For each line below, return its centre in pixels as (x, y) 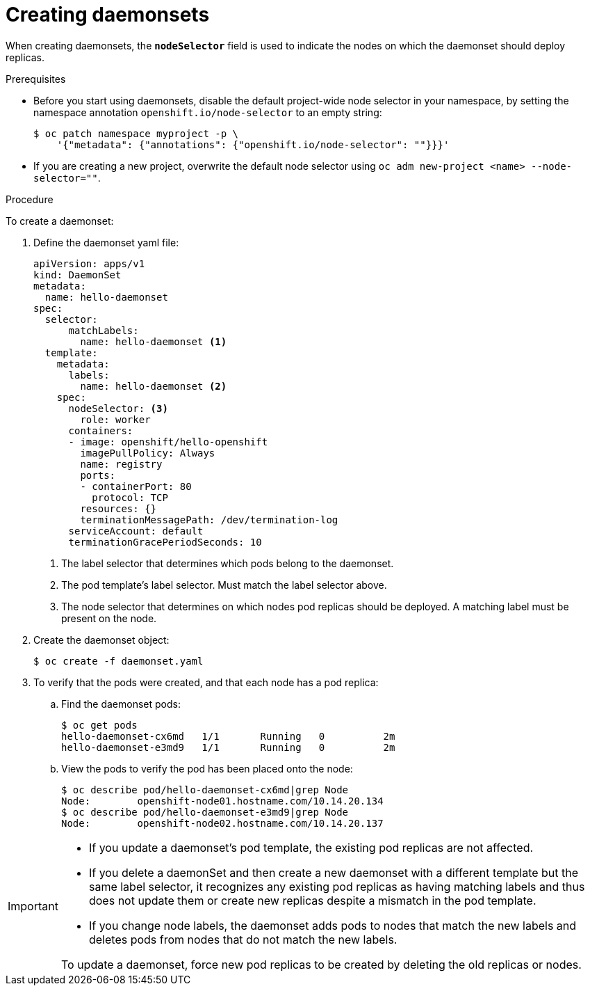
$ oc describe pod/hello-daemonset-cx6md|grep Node (205, 790)
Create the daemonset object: (101, 640)
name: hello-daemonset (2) (154, 386)
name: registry (121, 464)
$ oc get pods (99, 725)
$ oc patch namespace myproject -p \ (136, 133)
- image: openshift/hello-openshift (168, 442)
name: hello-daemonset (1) (154, 341)
